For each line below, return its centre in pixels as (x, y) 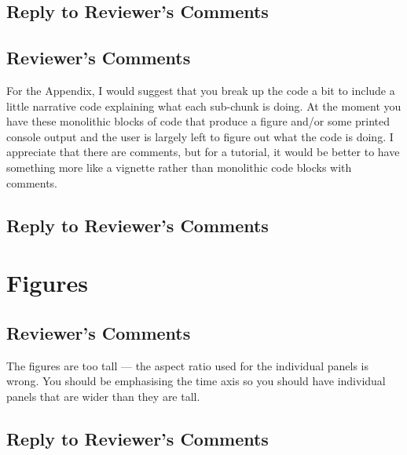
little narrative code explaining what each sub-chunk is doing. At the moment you (204, 106)
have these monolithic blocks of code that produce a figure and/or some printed (198, 121)
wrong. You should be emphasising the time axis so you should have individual (196, 381)
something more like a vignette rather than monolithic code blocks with (179, 167)
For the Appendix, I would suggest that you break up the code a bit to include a (201, 90)
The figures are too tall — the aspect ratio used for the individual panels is (187, 365)
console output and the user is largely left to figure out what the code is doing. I (200, 136)
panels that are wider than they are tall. (103, 396)
